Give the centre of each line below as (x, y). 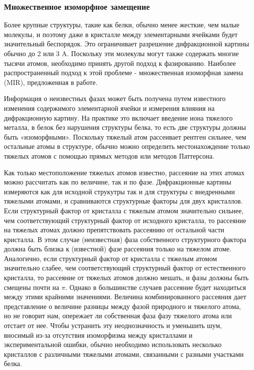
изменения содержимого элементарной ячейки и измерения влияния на (109, 108)
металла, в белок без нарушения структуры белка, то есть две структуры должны (125, 127)
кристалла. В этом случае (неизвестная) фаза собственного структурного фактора (125, 239)
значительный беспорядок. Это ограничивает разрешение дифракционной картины (127, 44)
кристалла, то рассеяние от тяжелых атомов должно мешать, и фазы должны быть (126, 277)
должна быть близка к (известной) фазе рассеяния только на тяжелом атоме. (118, 249)
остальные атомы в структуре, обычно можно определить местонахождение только (127, 146)
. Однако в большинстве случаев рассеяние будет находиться (156, 287)
